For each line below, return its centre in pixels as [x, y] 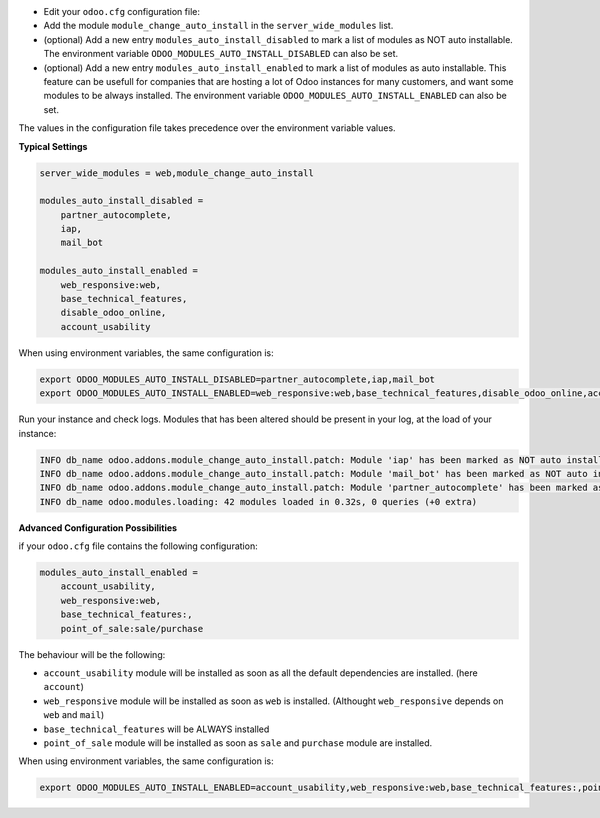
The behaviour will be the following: [92, 654]
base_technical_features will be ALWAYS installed [156, 729]
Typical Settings [53, 146]
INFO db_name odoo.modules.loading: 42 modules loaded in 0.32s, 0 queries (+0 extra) [258, 501]
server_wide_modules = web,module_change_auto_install [176, 173]
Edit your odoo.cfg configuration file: [121, 11]
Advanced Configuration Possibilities [98, 527]
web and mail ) [74, 715]
